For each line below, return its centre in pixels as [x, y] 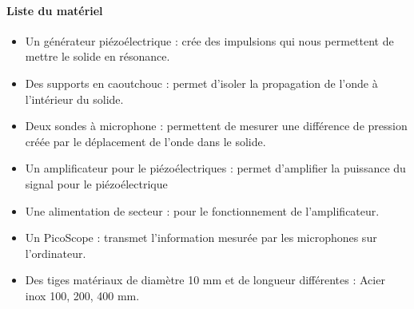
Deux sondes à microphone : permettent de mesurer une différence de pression [216, 126]
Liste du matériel [55, 10]
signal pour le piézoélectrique [96, 183]
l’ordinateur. [56, 253]
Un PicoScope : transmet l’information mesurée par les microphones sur [201, 238]
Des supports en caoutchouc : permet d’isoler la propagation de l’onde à [201, 83]
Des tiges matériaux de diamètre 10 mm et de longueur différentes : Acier [205, 280]
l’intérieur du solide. [74, 99]
